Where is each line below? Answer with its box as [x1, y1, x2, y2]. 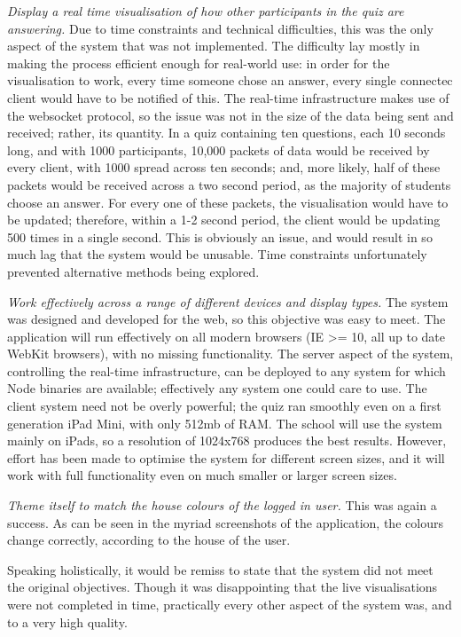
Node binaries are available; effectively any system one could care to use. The [7, 379, 427, 397]
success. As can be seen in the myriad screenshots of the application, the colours [7, 513, 443, 531]
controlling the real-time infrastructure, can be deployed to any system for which [7, 361, 446, 380]
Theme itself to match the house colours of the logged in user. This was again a [7, 496, 437, 515]
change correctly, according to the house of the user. [7, 531, 291, 549]
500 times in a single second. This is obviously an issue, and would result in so [7, 227, 433, 246]
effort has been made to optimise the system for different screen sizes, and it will [7, 448, 445, 467]
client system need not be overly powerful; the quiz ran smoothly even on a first [7, 397, 441, 415]
